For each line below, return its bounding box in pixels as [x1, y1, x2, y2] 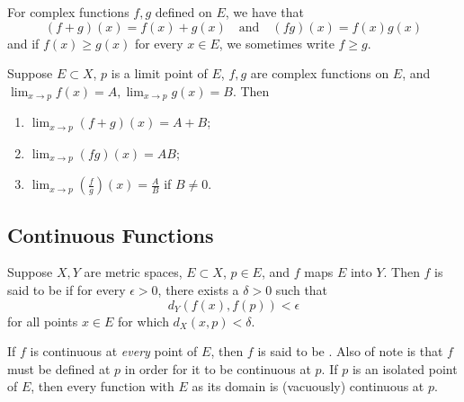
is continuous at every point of [30, 342, 198, 361]
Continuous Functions [7, 220, 214, 248]
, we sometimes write [219, 33, 335, 52]
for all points [7, 311, 78, 330]
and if [7, 33, 40, 52]
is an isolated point [352, 359, 458, 378]
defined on [155, 3, 212, 21]
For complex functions [7, 3, 129, 21]
